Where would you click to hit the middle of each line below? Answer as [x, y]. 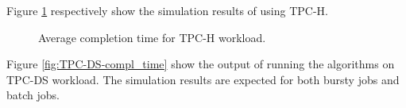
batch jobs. [33, 95]
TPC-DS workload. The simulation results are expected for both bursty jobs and [203, 79]
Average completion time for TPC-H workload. [152, 37]
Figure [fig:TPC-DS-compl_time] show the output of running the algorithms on [201, 64]
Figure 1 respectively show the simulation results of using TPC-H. [168, 10]
